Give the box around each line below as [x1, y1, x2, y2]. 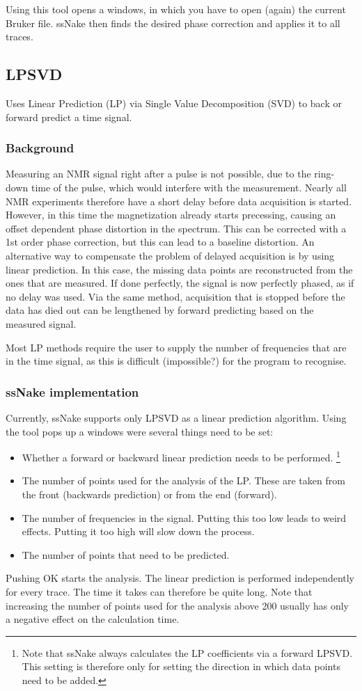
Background [6, 139, 74, 157]
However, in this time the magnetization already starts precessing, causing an [6, 207, 336, 222]
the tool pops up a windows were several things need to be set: [6, 424, 274, 438]
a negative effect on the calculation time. [6, 612, 180, 626]
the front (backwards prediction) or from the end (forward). [22, 486, 277, 501]
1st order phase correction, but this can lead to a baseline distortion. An [6, 235, 315, 249]
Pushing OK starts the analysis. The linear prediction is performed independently [6, 571, 355, 585]
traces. [6, 29, 33, 44]
